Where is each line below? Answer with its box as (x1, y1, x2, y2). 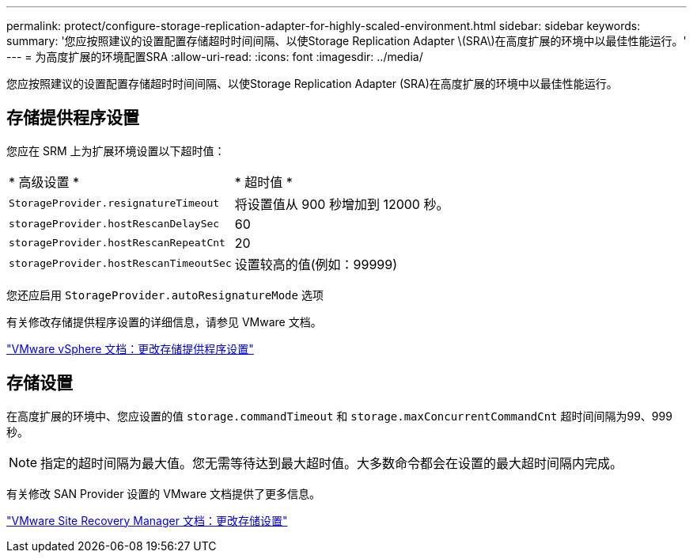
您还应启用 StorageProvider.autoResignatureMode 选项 (6, 287, 324, 302)
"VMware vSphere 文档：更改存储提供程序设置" (6, 341, 254, 356)
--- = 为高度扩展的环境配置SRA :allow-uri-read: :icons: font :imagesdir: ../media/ (6, 50, 423, 63)
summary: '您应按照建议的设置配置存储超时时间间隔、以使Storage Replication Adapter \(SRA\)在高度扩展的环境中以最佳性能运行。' (6, 34, 687, 48)
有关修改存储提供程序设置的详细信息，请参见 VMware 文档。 (6, 314, 322, 329)
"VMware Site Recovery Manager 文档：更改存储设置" (6, 513, 288, 527)
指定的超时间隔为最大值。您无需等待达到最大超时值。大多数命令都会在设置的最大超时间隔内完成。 (40, 454, 623, 471)
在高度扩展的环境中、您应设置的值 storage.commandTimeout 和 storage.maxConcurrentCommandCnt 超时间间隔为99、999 (6, 409, 672, 423)
